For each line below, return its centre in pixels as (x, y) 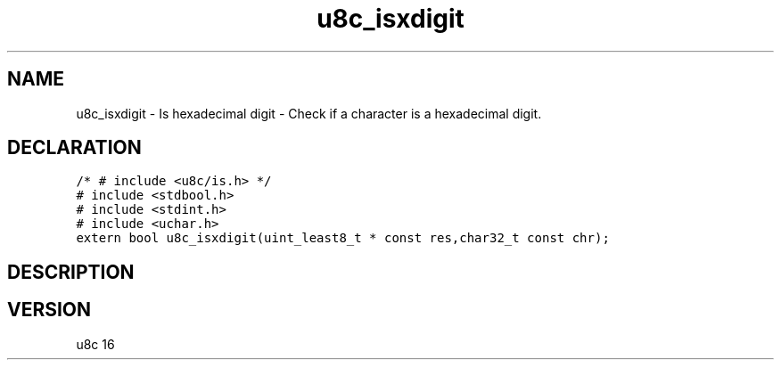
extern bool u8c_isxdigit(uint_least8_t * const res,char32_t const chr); (343, 238)
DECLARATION (74, 148)
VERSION (49, 310)
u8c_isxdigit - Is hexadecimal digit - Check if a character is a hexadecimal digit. (309, 113)
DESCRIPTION (71, 272)
